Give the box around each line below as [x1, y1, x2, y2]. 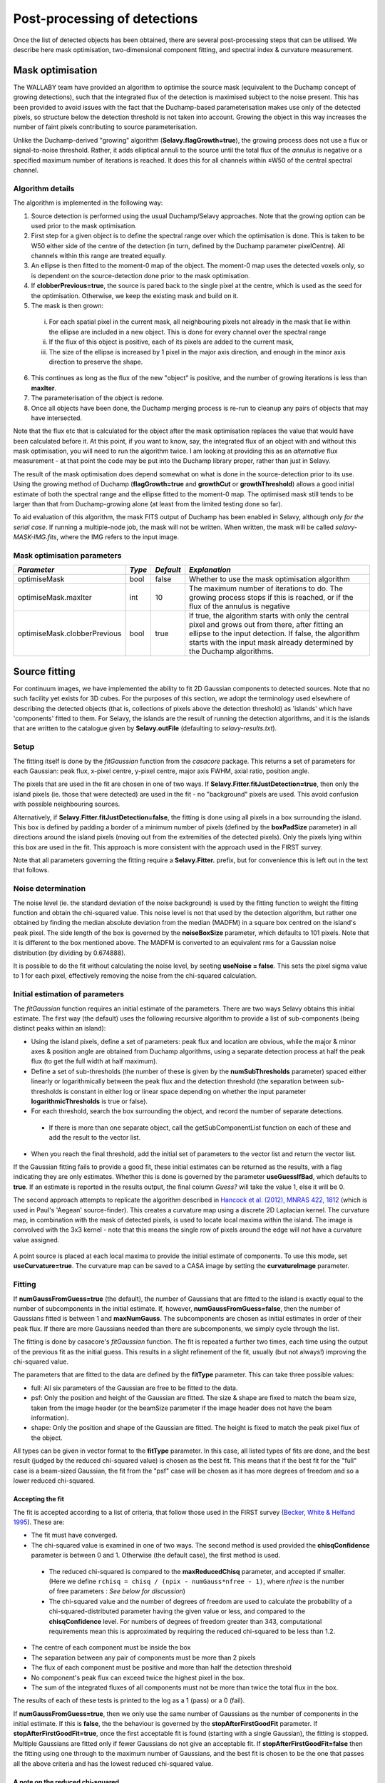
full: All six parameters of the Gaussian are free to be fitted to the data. [31, 1384, 238, 1392]
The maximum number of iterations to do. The [189, 583, 344, 593]
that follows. [13, 866, 50, 874]
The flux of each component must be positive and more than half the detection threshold [31, 1663, 292, 1672]
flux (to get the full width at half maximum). [31, 1057, 158, 1066]
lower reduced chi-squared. [13, 1476, 96, 1485]
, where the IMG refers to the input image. [56, 533, 180, 541]
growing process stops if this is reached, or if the [189, 593, 354, 603]
